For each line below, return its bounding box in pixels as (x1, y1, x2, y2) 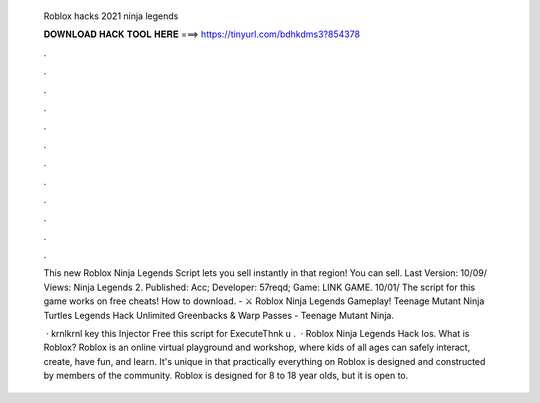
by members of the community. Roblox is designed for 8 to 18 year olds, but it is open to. (43, 370, 409, 382)
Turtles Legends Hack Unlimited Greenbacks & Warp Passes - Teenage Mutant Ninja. (43, 309, 395, 321)
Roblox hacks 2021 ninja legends (43, 10, 179, 22)
